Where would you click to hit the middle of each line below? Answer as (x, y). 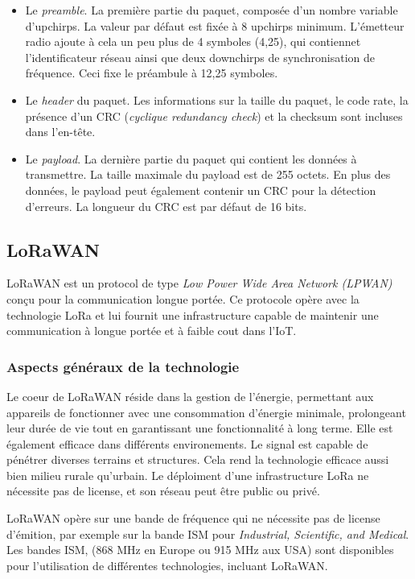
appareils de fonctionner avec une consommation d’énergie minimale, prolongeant (206, 412)
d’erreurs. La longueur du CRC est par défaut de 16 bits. (166, 206)
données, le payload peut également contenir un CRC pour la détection (201, 190)
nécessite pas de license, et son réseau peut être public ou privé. (163, 491)
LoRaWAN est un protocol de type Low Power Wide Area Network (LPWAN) (199, 283)
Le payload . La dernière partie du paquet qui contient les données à (191, 158)
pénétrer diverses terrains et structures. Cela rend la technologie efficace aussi (198, 459)
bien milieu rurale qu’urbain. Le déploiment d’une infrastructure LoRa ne (188, 475)
